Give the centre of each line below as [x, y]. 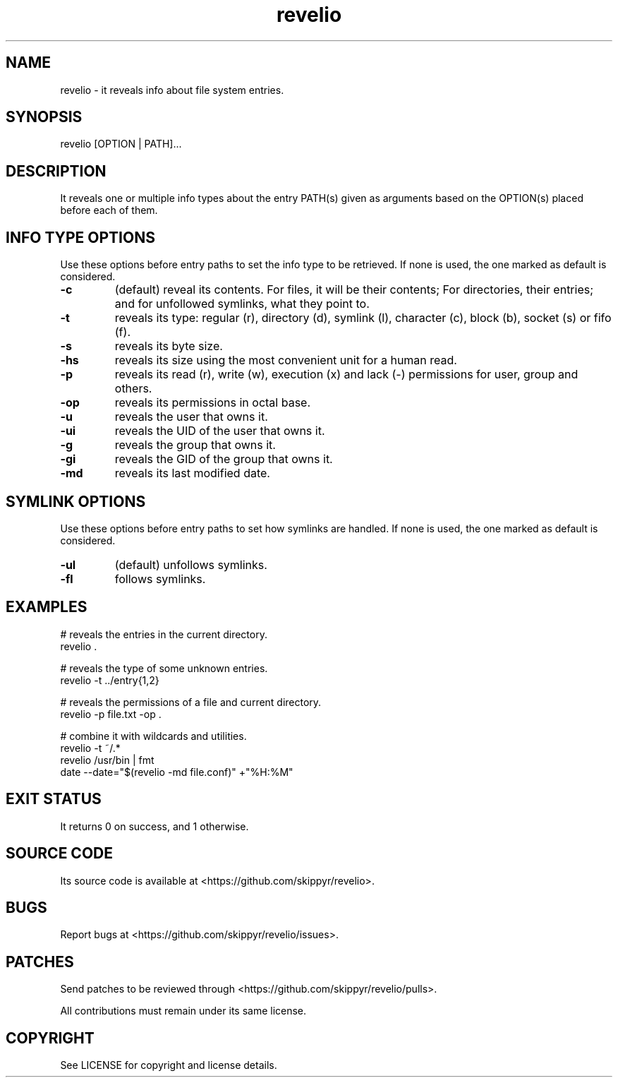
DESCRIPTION [56, 171]
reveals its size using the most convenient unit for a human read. [286, 360]
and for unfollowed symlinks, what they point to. [242, 304]
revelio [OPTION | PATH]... [121, 144]
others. [133, 389]
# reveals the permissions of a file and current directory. [191, 702]
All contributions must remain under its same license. [183, 1011]
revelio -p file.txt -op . [111, 714]
